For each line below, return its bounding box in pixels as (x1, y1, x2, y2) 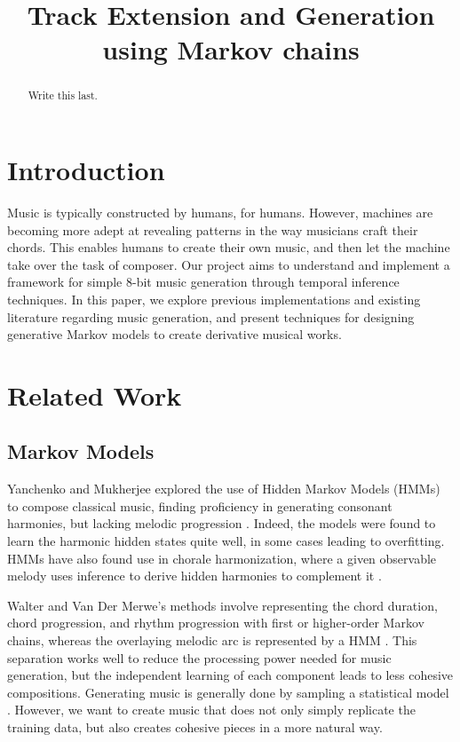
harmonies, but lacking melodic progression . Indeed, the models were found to (7, 514, 436, 533)
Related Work (7, 376, 182, 413)
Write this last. (28, 88, 98, 103)
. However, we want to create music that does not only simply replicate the (7, 700, 416, 719)
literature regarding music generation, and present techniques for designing (7, 307, 415, 326)
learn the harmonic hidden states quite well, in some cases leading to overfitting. (7, 532, 445, 550)
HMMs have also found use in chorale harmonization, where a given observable (7, 549, 437, 567)
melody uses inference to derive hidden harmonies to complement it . (7, 566, 382, 585)
